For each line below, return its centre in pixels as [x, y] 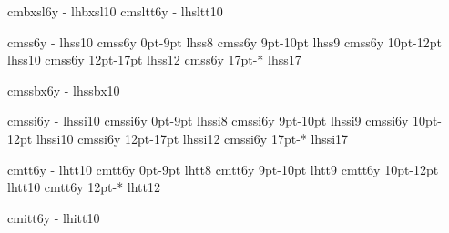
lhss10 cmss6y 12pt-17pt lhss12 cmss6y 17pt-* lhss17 [154, 60]
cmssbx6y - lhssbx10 [64, 90]
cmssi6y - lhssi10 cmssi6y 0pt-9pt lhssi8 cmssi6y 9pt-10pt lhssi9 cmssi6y [208, 121]
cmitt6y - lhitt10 [54, 217]
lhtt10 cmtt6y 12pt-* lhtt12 [84, 187]
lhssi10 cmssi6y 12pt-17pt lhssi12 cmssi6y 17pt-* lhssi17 [192, 138]
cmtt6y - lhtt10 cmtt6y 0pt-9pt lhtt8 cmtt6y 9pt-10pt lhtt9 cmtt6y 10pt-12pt [223, 169]
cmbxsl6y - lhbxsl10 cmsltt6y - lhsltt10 [115, 11]
